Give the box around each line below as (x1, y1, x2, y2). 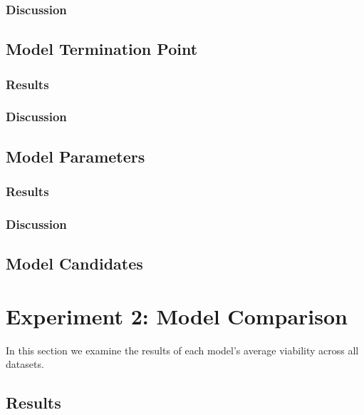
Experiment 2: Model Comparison (6, 301, 348, 330)
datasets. (6, 357, 44, 372)
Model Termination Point (6, 38, 198, 60)
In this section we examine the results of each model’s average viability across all (6, 342, 359, 357)
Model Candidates (6, 252, 143, 275)
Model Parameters (6, 145, 145, 167)
